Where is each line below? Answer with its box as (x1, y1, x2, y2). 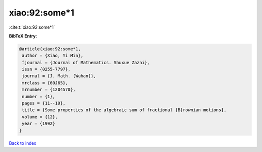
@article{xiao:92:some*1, (19, 46, 81, 51)
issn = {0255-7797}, (22, 67, 71, 72)
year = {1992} (22, 121, 55, 126)
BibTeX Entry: (9, 33, 37, 39)
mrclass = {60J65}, (22, 80, 68, 85)
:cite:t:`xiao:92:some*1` (9, 24, 55, 30)
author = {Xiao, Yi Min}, (22, 53, 83, 58)
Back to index (9, 140, 36, 146)
